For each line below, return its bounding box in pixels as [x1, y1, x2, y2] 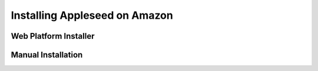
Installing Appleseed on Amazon [11, 9, 173, 22]
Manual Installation [11, 50, 83, 60]
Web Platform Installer [11, 31, 95, 41]
